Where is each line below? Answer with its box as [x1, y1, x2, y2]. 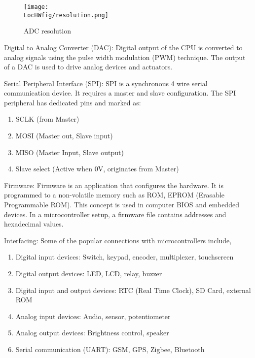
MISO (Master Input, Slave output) [15, 147, 124, 157]
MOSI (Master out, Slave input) [15, 130, 113, 141]
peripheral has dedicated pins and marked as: [4, 97, 141, 107]
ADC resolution [24, 26, 71, 36]
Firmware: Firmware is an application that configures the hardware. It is [4, 180, 224, 190]
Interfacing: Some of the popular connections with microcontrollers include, [4, 235, 232, 245]
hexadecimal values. [4, 219, 64, 229]
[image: [24, 3, 49, 10]
